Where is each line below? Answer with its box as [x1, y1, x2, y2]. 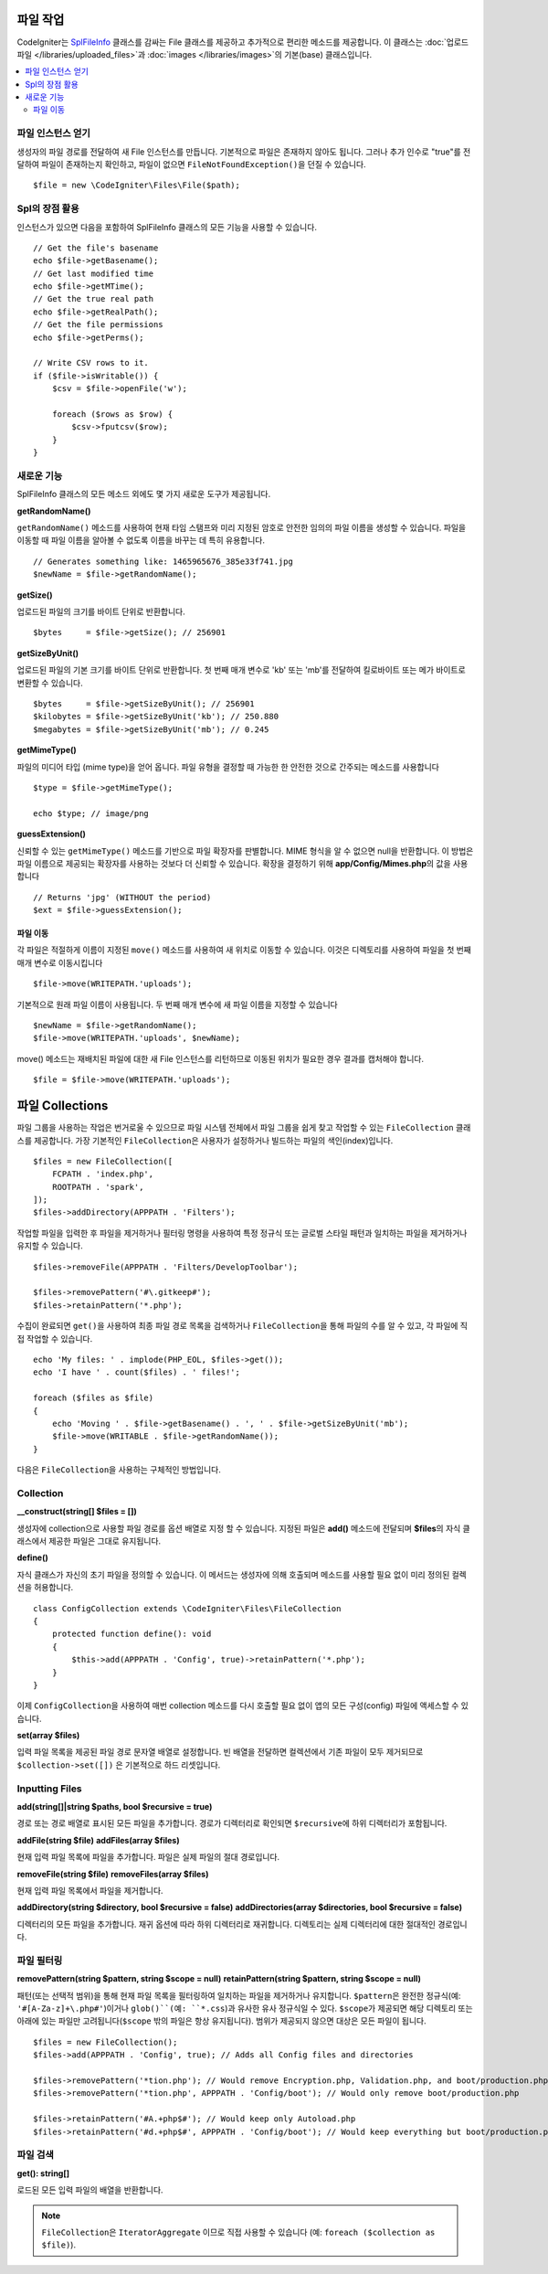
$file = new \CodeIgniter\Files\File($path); [33, 180, 241, 191]
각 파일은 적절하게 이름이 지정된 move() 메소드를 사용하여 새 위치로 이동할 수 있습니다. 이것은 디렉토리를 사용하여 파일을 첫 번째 [16, 944, 472, 955]
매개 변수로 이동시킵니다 [16, 957, 103, 968]
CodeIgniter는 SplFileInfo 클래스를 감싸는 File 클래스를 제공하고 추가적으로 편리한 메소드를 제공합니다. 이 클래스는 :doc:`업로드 [16, 37, 469, 48]
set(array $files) [16, 1730, 80, 1741]
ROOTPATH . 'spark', [51, 1182, 144, 1192]
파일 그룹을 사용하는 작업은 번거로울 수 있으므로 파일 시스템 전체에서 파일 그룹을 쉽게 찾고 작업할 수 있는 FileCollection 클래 [16, 1122, 471, 1133]
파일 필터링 [16, 1954, 63, 1967]
